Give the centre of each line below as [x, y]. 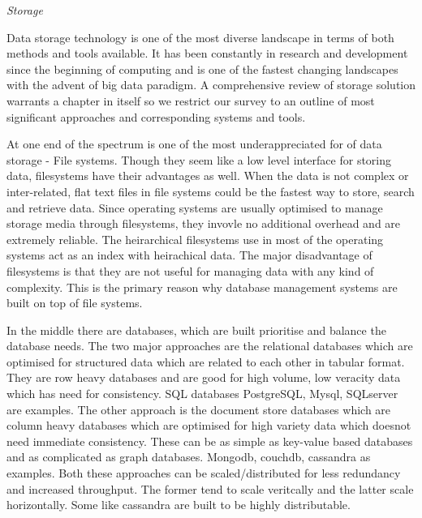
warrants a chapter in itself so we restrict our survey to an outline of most [191, 100]
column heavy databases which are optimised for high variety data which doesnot [209, 425]
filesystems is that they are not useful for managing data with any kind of [190, 270]
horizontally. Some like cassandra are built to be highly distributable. [179, 505]
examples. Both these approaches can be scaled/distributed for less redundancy [204, 473]
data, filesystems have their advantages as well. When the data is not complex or [208, 176]
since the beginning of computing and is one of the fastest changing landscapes [202, 68]
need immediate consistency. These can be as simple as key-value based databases [210, 441]
